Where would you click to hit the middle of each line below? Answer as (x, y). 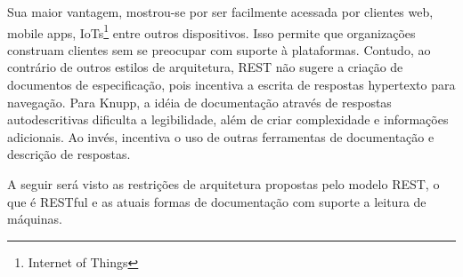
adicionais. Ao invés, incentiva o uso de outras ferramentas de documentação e (221, 136)
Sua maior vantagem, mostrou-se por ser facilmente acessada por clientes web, (220, 12)
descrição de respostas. (69, 154)
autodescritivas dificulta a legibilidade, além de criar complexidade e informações (228, 119)
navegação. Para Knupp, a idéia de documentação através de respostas (199, 102)
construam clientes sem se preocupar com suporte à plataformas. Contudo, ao (219, 49)
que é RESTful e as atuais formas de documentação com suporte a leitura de (217, 201)
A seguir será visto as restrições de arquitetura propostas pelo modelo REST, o (223, 184)
